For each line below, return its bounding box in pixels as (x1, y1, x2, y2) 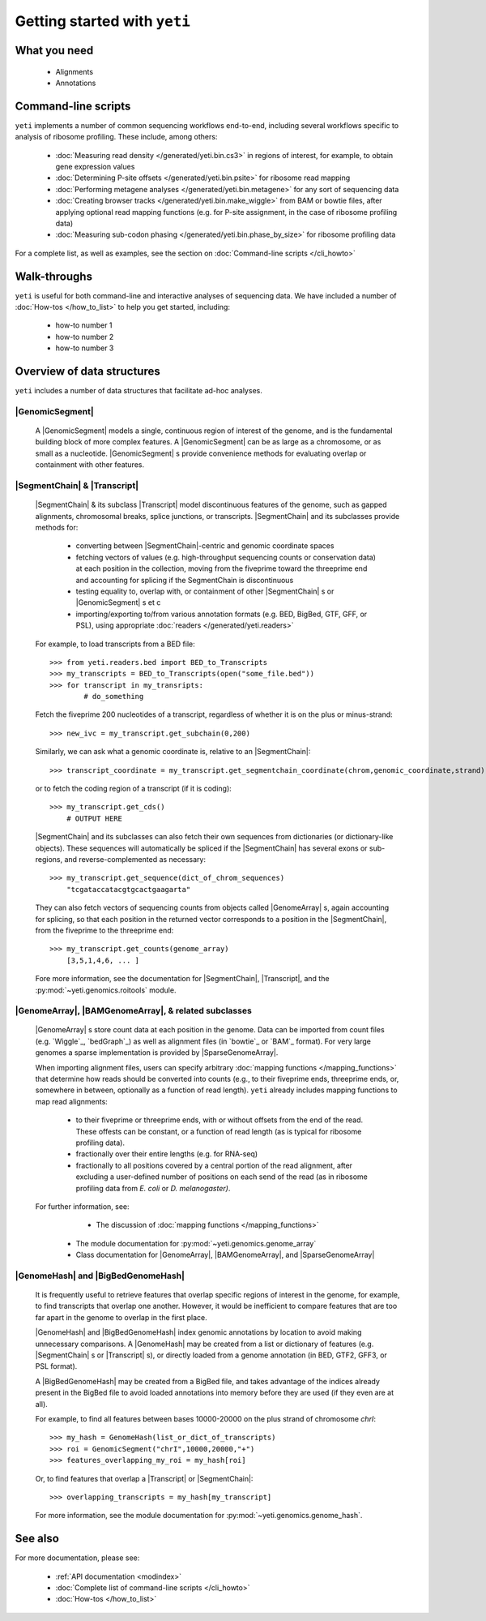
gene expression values (55, 162, 135, 172)
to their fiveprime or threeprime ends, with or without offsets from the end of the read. (75, 1115, 364, 1125)
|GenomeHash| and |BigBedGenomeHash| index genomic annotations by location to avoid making (35, 1327, 362, 1337)
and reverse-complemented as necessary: (64, 854, 207, 864)
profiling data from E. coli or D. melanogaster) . (75, 1183, 231, 1193)
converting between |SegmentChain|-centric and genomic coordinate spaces (75, 541, 335, 551)
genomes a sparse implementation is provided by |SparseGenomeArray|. (35, 1048, 279, 1057)
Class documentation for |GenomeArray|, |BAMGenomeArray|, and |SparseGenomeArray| (75, 1250, 375, 1260)
